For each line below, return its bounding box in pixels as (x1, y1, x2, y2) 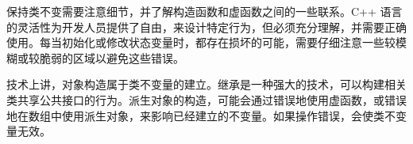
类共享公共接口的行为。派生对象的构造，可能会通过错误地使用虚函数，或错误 (6, 91, 407, 108)
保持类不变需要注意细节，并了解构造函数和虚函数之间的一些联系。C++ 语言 (6, 3, 403, 19)
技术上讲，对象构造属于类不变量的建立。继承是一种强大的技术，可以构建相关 (6, 76, 407, 93)
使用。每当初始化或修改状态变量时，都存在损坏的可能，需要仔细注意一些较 (6, 34, 396, 51)
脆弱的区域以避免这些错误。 (39, 49, 184, 66)
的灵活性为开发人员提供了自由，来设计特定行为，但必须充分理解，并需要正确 (6, 18, 407, 35)
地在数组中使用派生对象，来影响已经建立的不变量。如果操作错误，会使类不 (6, 107, 396, 123)
